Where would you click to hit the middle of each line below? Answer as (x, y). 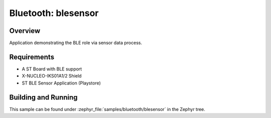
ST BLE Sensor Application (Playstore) (61, 83)
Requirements (32, 57)
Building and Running (43, 97)
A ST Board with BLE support (52, 69)
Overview (25, 31)
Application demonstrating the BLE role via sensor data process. (76, 43)
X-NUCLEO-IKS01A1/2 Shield (52, 76)
